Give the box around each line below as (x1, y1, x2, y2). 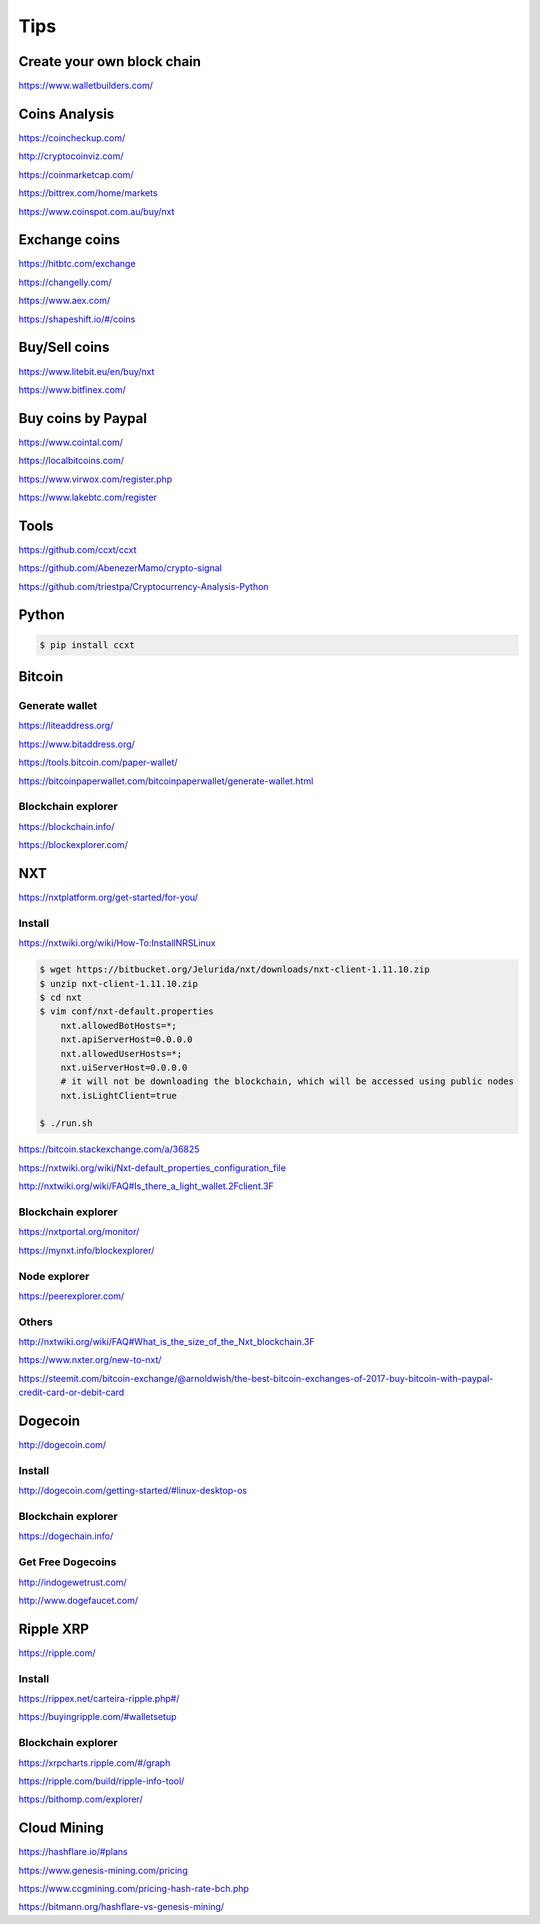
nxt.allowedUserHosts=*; (60, 1048, 183, 1059)
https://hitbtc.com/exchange (18, 258, 136, 270)
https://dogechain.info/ (18, 1530, 114, 1542)
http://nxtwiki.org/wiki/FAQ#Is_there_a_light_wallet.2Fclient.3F (18, 1180, 274, 1192)
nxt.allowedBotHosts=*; (60, 1020, 177, 1031)
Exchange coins (18, 231, 120, 249)
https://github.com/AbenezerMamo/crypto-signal (18, 562, 222, 574)
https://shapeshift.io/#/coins (18, 313, 136, 325)
